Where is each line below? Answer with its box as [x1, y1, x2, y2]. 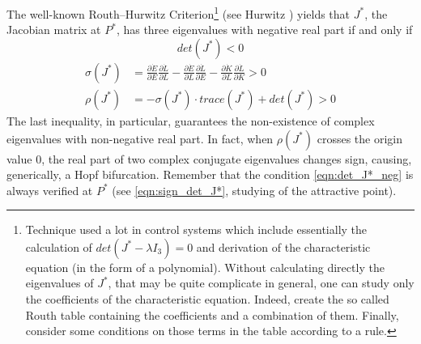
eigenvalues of [25, 274, 94, 291]
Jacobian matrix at [6, 21, 101, 38]
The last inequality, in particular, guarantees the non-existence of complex [6, 112, 375, 129]
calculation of [25, 238, 92, 255]
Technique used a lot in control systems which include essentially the [25, 221, 368, 238]
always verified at [6, 181, 93, 198]
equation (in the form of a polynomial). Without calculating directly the [25, 258, 385, 275]
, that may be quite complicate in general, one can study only [108, 274, 415, 291]
